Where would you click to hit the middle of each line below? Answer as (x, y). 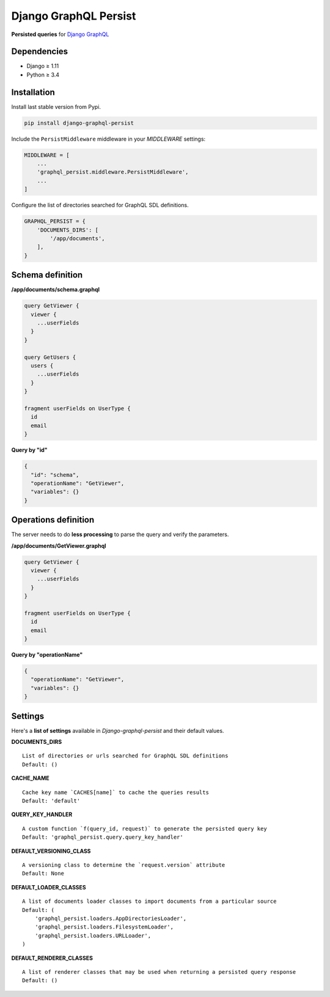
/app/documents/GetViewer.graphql (59, 546)
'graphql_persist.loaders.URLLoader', (93, 936)
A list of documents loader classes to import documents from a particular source (149, 901)
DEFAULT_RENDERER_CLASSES (52, 958)
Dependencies (40, 52)
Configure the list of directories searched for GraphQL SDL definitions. (100, 205)
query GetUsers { (50, 357)
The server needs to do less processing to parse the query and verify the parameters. (120, 534)
